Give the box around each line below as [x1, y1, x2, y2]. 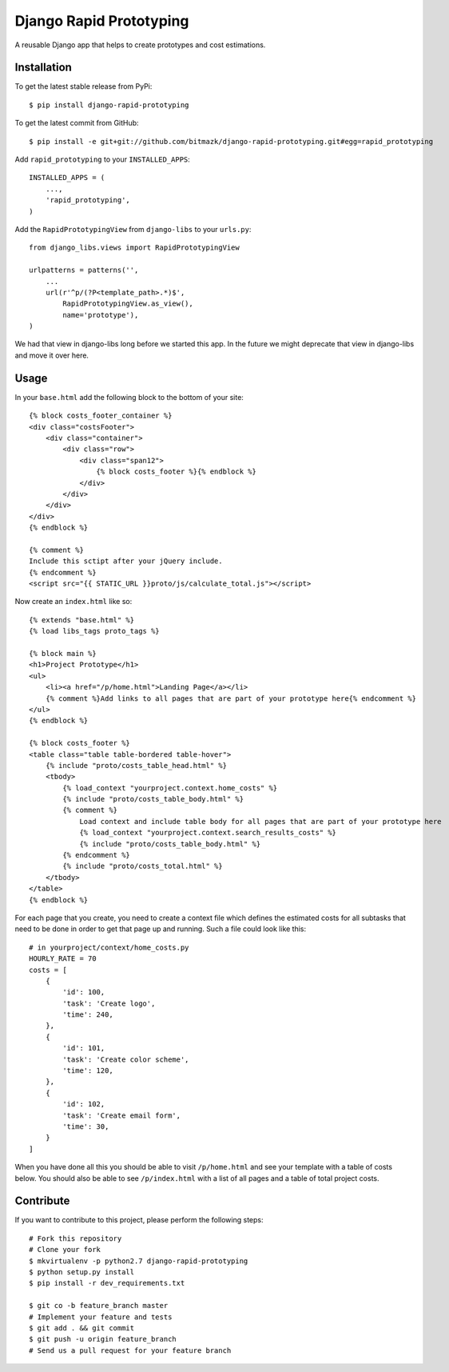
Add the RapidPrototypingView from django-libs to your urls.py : [14, 224, 252, 234]
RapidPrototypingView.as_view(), [62, 299, 193, 308]
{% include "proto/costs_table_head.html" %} [45, 761, 228, 770]
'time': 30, [62, 1122, 109, 1131]
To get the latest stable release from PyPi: [14, 82, 153, 91]
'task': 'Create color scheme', [62, 1054, 189, 1064]
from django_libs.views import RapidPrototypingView [29, 243, 240, 252]
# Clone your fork [29, 1245, 101, 1254]
